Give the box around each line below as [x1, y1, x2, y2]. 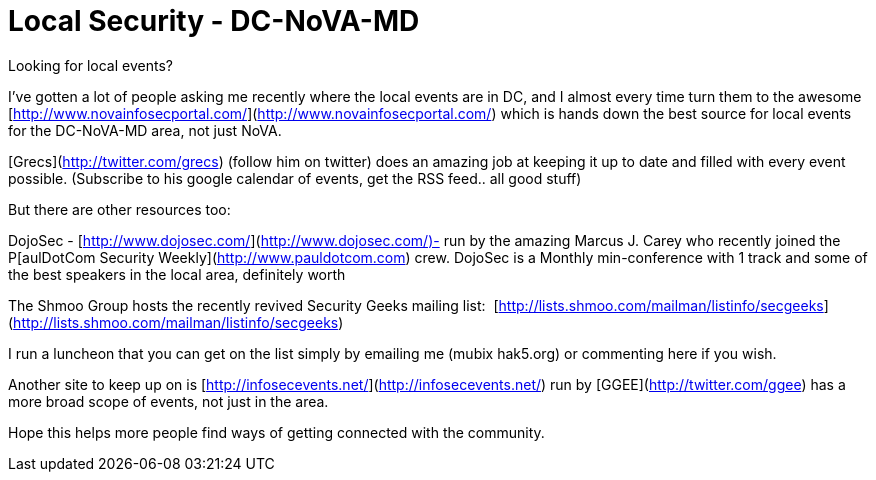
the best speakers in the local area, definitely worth [8, 265, 346, 283]
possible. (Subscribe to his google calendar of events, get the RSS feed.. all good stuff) [8, 169, 582, 187]
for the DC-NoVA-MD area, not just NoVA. [8, 121, 282, 139]
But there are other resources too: [8, 200, 231, 218]
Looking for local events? [8, 56, 173, 74]
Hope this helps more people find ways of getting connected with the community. [8, 423, 545, 441]
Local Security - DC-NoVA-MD [8, 4, 420, 38]
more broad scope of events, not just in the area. [8, 392, 329, 410]
